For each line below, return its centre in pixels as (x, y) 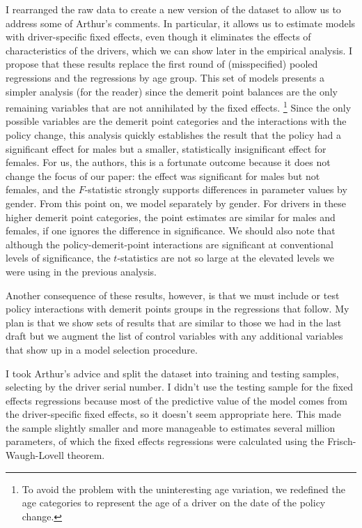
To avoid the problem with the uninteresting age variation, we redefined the (183, 489)
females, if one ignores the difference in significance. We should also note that (171, 231)
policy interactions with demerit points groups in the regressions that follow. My (178, 309)
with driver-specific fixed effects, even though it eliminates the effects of (158, 37)
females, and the (41, 189)
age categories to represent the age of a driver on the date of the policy (174, 503)
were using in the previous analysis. (81, 271)
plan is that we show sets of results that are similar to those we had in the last (174, 322)
